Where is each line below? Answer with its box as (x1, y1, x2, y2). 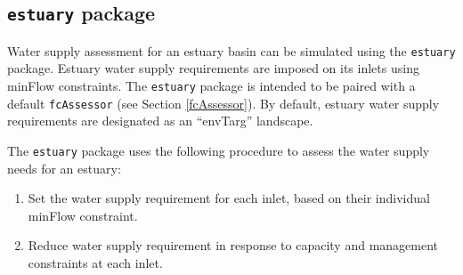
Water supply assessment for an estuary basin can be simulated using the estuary (7, 41, 456, 60)
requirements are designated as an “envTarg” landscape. (7, 111, 313, 130)
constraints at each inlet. (28, 253, 163, 271)
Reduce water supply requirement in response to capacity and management (28, 236, 439, 255)
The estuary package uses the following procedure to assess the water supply (7, 141, 430, 159)
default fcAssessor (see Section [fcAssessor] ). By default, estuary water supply (7, 93, 440, 112)
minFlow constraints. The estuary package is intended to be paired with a (7, 77, 416, 95)
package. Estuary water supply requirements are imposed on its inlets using (7, 59, 419, 77)
